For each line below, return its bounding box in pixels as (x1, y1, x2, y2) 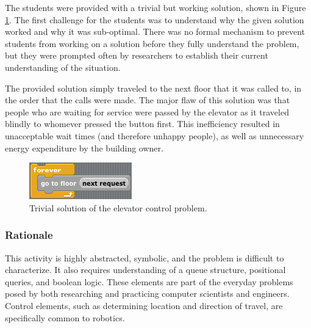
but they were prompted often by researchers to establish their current (5, 49, 268, 62)
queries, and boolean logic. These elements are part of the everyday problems (5, 275, 293, 288)
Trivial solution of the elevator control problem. (29, 201, 207, 214)
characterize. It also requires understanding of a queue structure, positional (5, 263, 286, 276)
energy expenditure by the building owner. (5, 141, 163, 154)
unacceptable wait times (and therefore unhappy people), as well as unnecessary (5, 129, 304, 142)
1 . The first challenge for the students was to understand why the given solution (5, 13, 304, 26)
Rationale (5, 227, 53, 242)
